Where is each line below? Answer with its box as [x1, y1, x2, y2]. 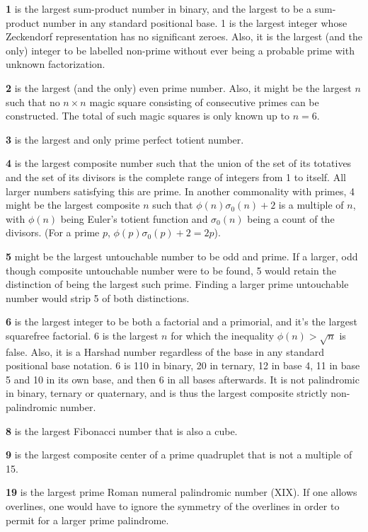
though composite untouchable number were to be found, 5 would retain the [6, 262, 336, 277]
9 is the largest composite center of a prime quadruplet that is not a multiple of [6, 447, 352, 462]
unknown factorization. [6, 57, 105, 71]
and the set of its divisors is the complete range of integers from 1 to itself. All [6, 169, 346, 184]
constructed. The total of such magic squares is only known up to [6, 108, 290, 123]
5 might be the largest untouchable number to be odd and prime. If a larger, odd [6, 248, 358, 263]
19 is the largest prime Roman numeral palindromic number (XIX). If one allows [6, 485, 357, 499]
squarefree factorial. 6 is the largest [6, 328, 159, 342]
